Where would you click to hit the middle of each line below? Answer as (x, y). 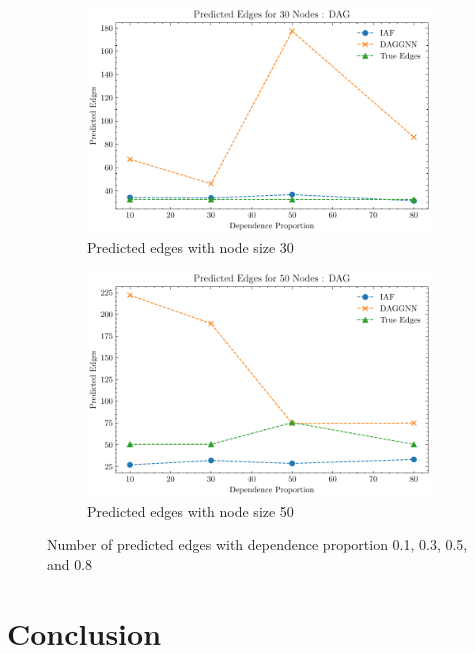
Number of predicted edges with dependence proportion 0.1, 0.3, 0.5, (257, 544)
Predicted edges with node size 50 (190, 510)
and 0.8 (70, 563)
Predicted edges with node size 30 (190, 246)
